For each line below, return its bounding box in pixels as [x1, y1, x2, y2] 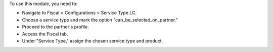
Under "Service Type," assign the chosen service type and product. [22, 37, 163, 43]
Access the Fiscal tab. [22, 30, 68, 37]
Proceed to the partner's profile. [22, 24, 89, 30]
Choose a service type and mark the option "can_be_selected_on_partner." [22, 16, 178, 22]
